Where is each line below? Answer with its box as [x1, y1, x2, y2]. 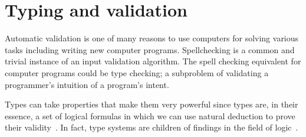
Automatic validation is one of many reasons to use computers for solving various [5, 32, 299, 44]
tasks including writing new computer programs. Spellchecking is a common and [5, 43, 295, 56]
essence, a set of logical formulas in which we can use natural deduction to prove [5, 109, 295, 122]
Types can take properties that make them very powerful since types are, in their [5, 98, 298, 110]
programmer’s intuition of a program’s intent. [5, 78, 169, 90]
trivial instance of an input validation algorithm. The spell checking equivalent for [5, 55, 301, 67]
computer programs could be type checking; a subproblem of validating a [5, 66, 269, 79]
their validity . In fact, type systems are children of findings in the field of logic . [5, 121, 298, 133]
